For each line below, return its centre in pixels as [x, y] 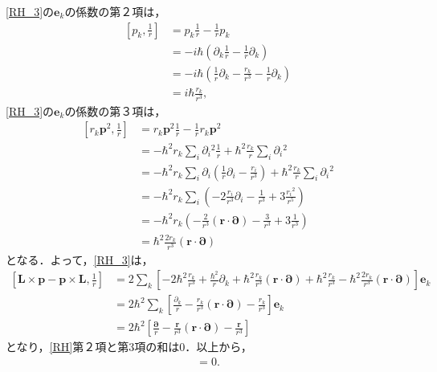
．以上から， [218, 347]
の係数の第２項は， [115, 11]
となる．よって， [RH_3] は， [80, 259]
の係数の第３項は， [115, 110]
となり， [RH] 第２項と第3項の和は [93, 347]
